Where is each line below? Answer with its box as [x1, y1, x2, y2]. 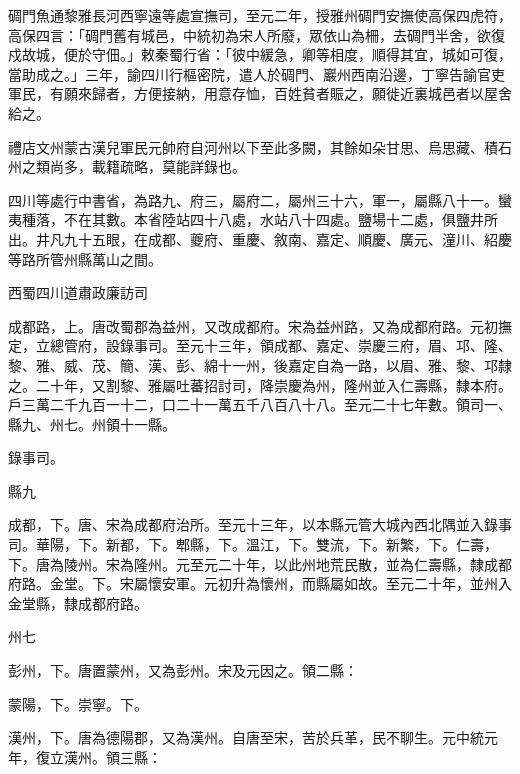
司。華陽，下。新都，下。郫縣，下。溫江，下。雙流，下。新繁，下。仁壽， [8, 534, 498, 555]
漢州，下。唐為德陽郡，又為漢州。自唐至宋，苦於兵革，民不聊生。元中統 [8, 727, 484, 748]
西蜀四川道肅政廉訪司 [8, 282, 148, 303]
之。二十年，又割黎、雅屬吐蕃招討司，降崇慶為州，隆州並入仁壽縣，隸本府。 [8, 374, 512, 395]
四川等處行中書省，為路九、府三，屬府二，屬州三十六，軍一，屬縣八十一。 [8, 189, 498, 210]
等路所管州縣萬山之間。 [8, 248, 162, 269]
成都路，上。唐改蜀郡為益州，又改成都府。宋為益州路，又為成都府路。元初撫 [8, 315, 512, 336]
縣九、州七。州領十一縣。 [8, 413, 176, 434]
